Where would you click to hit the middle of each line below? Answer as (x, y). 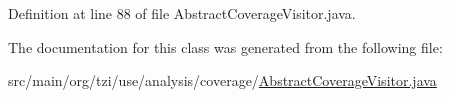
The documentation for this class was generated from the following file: (225, 46)
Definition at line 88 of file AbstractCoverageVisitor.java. (182, 13)
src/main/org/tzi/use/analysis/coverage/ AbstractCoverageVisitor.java (222, 80)
